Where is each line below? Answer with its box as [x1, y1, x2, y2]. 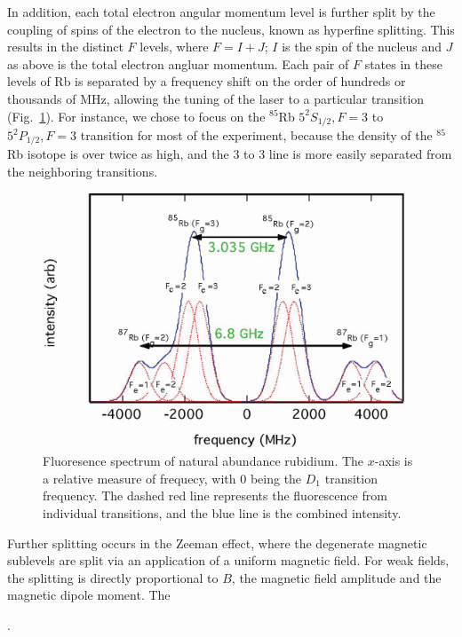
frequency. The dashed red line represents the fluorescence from [43, 486, 387, 505]
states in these [364, 54, 442, 73]
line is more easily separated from [268, 145, 452, 163]
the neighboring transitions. [7, 162, 158, 181]
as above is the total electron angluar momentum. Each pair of [7, 54, 349, 73]
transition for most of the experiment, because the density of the [80, 126, 433, 145]
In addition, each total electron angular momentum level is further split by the [7, 3, 435, 20]
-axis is [374, 452, 413, 470]
